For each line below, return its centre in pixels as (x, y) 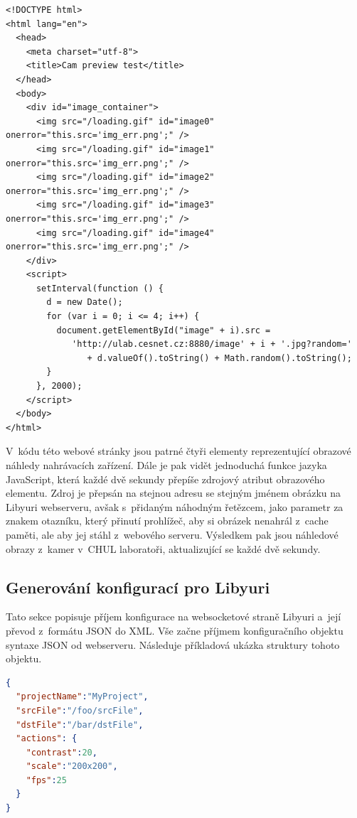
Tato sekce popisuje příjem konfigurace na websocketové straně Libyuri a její (174, 617)
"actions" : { (47, 739)
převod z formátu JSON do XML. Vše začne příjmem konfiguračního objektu (175, 630)
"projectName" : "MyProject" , (82, 697)
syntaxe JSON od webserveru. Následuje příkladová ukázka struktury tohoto (173, 644)
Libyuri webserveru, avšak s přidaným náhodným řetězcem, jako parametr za (175, 506)
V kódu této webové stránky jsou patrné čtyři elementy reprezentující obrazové (178, 451)
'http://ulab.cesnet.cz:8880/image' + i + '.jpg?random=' (212, 344)
